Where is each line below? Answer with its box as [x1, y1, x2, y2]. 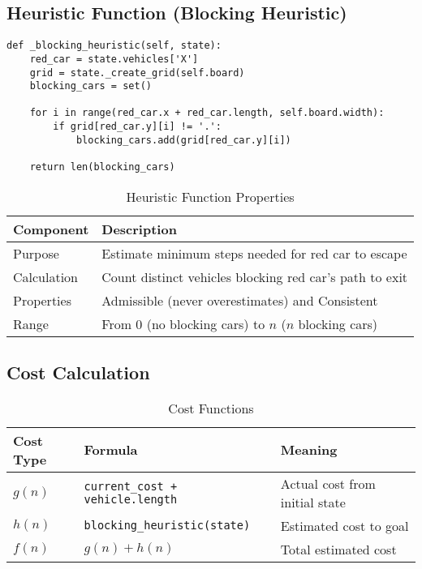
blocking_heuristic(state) [84, 519, 251, 533]
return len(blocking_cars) [29, 161, 175, 173]
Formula [84, 440, 138, 460]
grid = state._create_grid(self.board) [29, 66, 245, 79]
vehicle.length [84, 492, 178, 506]
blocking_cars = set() [29, 80, 152, 92]
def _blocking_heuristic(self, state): [6, 40, 222, 52]
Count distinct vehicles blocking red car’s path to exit [101, 267, 408, 286]
